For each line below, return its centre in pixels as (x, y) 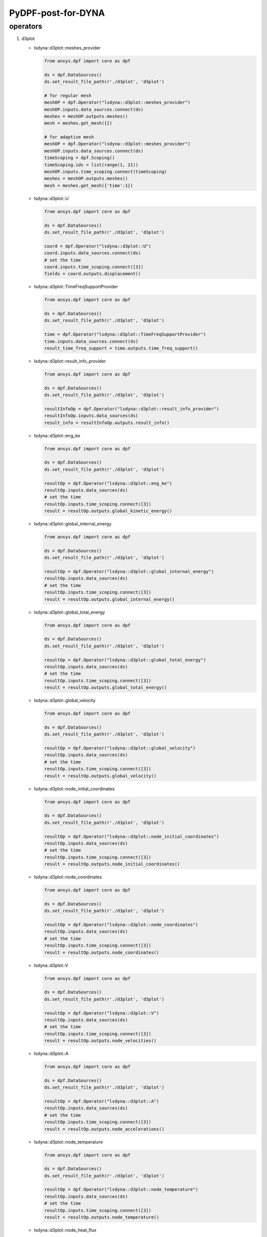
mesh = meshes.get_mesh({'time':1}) (89, 185)
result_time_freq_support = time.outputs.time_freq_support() (121, 348)
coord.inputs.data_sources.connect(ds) (92, 253)
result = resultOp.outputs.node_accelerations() (104, 1129)
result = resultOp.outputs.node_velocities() (100, 1041)
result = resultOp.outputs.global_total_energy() (106, 688)
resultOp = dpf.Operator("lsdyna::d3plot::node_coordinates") (121, 925)
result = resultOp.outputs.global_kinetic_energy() (108, 511)
